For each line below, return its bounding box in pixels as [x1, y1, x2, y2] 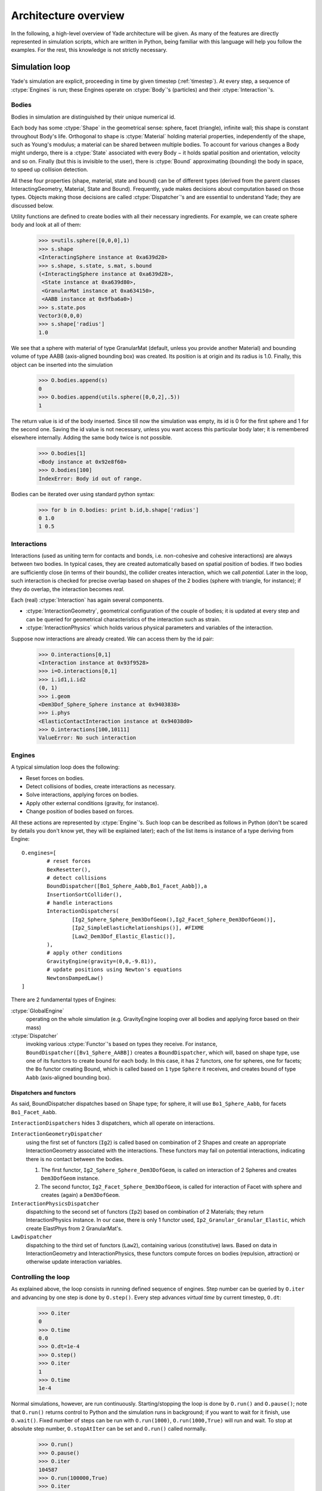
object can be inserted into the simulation [11, 361, 113, 368]
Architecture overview [11, 9, 125, 22]
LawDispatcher [11, 1233, 52, 1241]
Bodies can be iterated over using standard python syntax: [11, 490, 155, 497]
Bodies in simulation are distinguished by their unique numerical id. [11, 113, 176, 120]
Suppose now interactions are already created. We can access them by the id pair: [11, 635, 214, 642]
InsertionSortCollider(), [47, 891, 122, 898]
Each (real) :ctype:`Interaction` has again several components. [11, 596, 164, 604]
